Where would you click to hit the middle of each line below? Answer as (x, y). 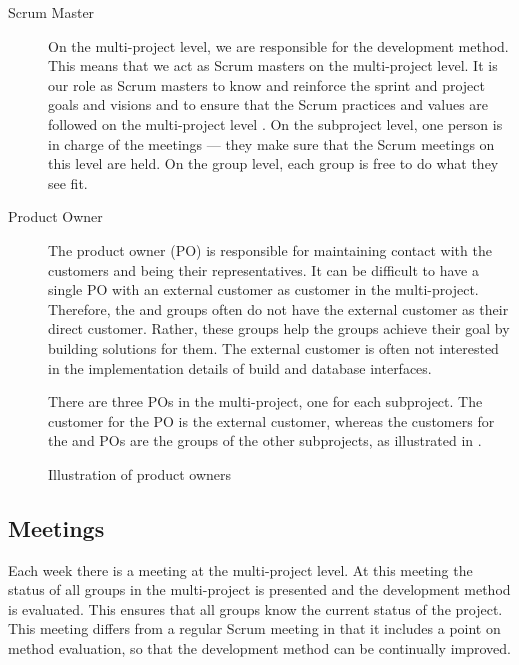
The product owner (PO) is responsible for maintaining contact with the (270, 249)
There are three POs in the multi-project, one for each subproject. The (265, 401)
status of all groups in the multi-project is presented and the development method (259, 589)
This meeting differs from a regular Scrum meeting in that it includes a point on (254, 628)
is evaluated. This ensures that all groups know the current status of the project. (255, 608)
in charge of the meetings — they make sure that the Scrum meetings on (271, 143)
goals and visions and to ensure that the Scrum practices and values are (268, 104)
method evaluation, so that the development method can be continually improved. (259, 648)
